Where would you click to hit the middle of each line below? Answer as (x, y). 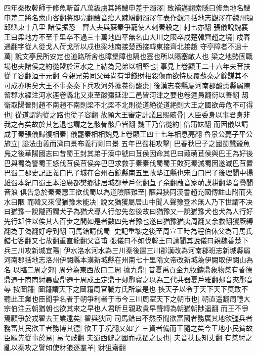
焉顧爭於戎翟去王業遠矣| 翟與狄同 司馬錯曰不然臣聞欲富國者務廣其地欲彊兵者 (128, 318)
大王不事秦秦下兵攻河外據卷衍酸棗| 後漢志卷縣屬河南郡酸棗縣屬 (141, 85)
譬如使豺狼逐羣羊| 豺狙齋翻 (82, 347)
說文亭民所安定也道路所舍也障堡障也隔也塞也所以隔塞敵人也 (112, 56)
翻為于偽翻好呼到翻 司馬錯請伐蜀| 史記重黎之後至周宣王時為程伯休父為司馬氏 (128, 230)
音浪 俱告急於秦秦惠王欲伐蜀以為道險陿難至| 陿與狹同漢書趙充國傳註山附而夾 (128, 192)
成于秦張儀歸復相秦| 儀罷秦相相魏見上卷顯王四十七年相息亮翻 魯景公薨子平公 (128, 133)
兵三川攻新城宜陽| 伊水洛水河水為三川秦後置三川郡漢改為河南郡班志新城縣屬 (127, 250)
